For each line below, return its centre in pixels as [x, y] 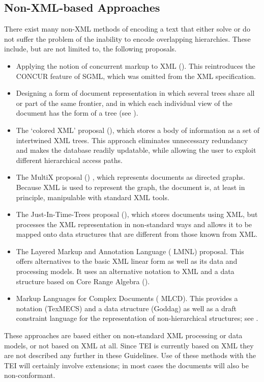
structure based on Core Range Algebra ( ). [83, 281]
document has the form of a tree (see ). [77, 113]
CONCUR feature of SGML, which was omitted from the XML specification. [136, 76]
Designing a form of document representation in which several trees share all [135, 93]
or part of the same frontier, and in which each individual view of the [124, 103]
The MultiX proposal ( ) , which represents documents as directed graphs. [130, 177]
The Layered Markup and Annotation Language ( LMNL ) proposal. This [130, 251]
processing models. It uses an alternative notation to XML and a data [125, 271]
